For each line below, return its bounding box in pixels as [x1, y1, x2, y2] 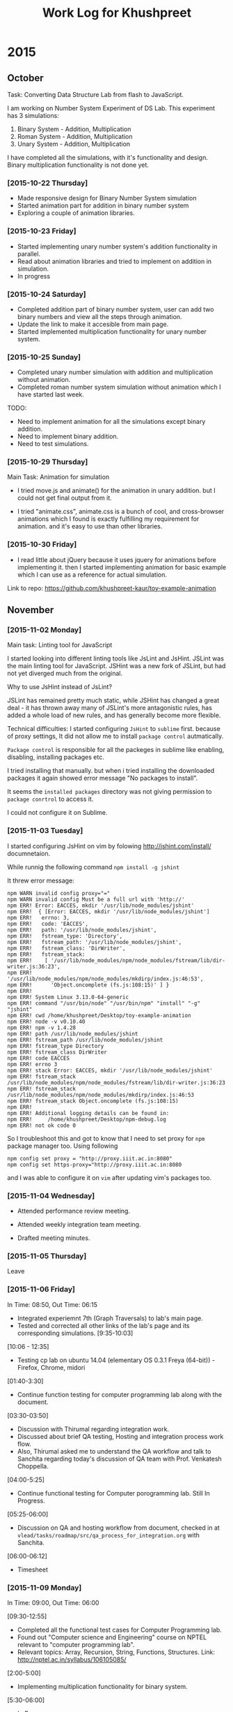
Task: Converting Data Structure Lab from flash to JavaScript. [7, 91, 184, 98]
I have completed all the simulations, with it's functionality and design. [7, 154, 209, 161]
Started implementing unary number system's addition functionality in [17, 242, 218, 251]
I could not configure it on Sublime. [7, 809, 108, 817]
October [7, 72, 44, 84]
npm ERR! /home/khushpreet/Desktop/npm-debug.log [7, 1116, 167, 1123]
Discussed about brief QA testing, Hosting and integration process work [17, 1432, 224, 1440]
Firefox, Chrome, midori [17, 1363, 86, 1371]
